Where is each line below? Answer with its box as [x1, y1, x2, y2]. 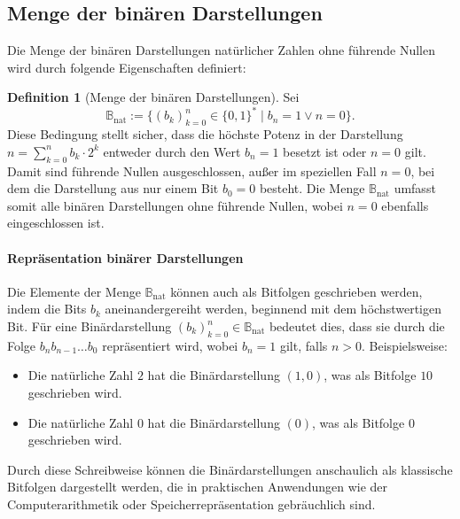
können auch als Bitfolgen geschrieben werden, [170, 282, 423, 300]
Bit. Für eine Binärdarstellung [7, 317, 172, 336]
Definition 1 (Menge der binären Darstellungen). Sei [7, 88, 300, 106]
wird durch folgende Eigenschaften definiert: [7, 58, 246, 76]
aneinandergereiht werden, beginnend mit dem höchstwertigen [105, 299, 441, 318]
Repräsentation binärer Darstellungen [7, 248, 244, 267]
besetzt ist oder [283, 142, 367, 160]
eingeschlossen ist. [7, 213, 105, 232]
